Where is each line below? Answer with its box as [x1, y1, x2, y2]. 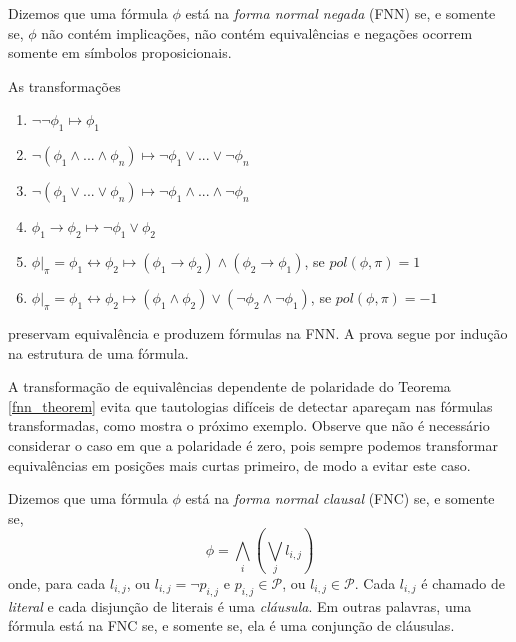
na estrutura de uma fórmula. [8, 342, 189, 363]
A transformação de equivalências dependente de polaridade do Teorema [8, 376, 451, 397]
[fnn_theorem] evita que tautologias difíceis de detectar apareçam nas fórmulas [8, 395, 493, 416]
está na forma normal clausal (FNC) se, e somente [185, 488, 495, 509]
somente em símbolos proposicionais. [8, 42, 232, 63]
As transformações [8, 75, 121, 96]
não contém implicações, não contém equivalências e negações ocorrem [41, 22, 473, 43]
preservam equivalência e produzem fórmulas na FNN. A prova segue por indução [8, 322, 508, 343]
